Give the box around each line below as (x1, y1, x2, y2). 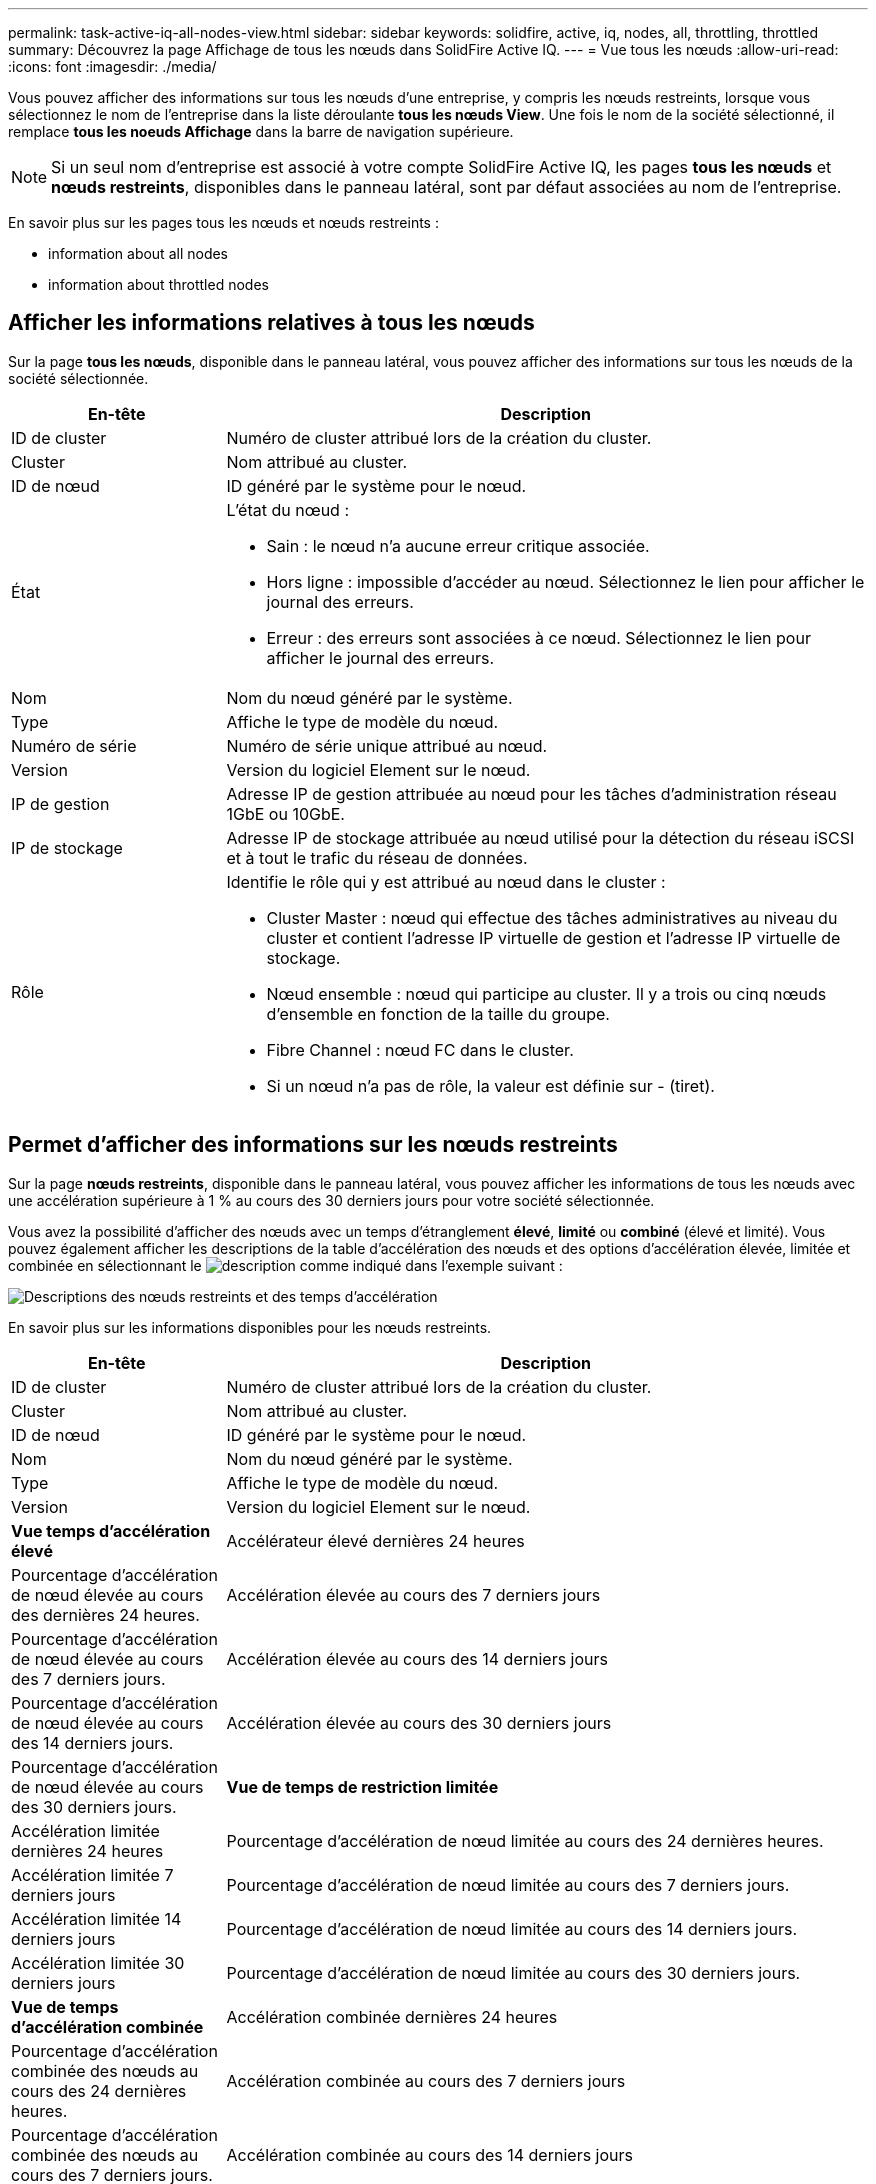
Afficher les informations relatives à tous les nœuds (8, 310, 535, 336)
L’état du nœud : (226, 499, 350, 520)
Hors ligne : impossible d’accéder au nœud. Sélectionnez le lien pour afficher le (266, 571, 865, 592)
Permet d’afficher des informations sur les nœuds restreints (8, 1132, 618, 1158)
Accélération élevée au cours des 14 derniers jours (226, 1648, 609, 1669)
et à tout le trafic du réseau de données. (226, 847, 528, 868)
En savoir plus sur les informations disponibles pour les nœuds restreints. (8, 1318, 492, 1336)
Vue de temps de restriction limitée (226, 1776, 499, 1797)
